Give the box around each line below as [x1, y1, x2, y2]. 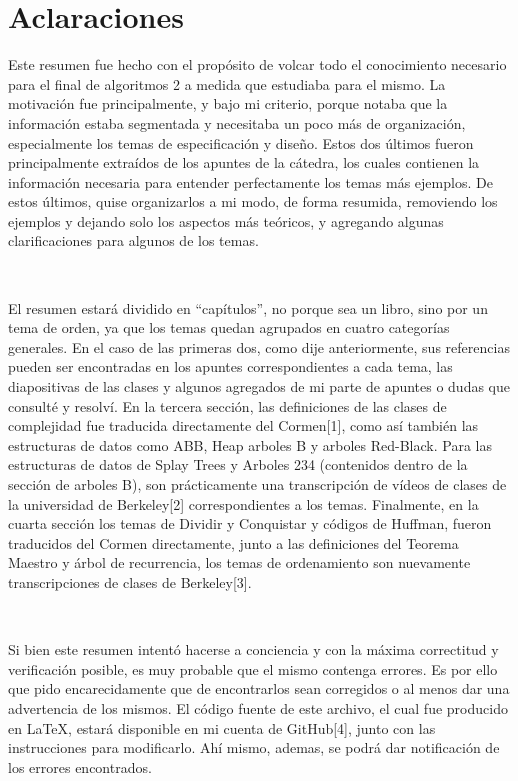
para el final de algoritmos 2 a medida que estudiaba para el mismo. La [8, 73, 446, 94]
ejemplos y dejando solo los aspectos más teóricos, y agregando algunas [8, 210, 444, 231]
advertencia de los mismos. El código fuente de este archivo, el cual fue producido [8, 697, 508, 718]
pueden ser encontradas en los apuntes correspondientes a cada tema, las [8, 356, 453, 377]
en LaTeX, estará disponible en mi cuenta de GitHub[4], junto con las [8, 717, 436, 738]
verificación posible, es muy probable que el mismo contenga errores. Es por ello [8, 658, 498, 679]
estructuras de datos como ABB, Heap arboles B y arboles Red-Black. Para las [8, 434, 492, 455]
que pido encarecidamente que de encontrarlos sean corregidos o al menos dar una [8, 678, 510, 699]
